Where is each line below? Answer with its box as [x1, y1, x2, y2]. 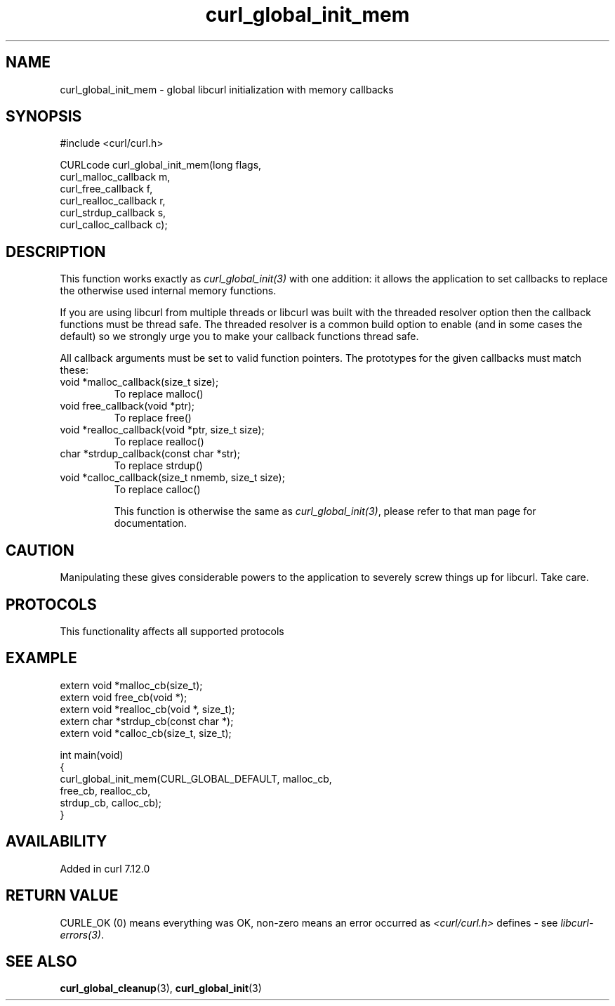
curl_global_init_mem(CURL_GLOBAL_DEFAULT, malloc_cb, [60, 772, 332, 785]
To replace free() [114, 412, 192, 424]
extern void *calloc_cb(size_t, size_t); [60, 726, 232, 739]
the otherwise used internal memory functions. [60, 285, 277, 297]
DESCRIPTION [6, 242, 106, 261]
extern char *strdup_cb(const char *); [60, 714, 234, 727]
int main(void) [60, 748, 124, 761]
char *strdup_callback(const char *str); [60, 448, 241, 460]
